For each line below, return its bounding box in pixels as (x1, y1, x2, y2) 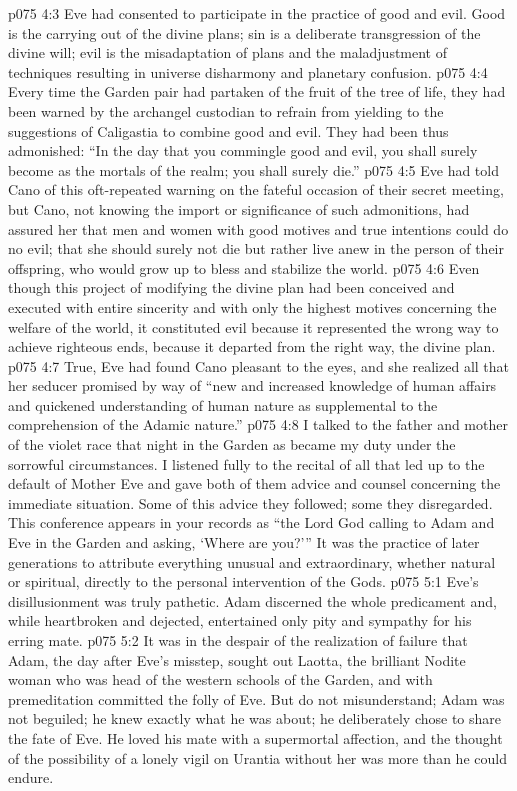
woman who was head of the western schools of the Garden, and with (8, 669, 433, 690)
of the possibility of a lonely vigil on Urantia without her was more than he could (8, 747, 507, 768)
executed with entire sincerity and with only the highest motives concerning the (8, 296, 497, 317)
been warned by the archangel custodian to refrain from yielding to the (8, 100, 444, 121)
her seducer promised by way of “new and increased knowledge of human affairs (8, 375, 497, 396)
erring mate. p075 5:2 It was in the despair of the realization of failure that (8, 630, 468, 650)
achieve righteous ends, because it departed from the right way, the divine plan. (8, 336, 496, 357)
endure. (8, 767, 54, 788)
